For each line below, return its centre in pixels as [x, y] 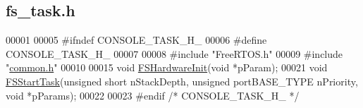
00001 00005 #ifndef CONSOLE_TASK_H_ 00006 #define [136, 40]
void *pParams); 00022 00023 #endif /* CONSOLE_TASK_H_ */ [153, 95]
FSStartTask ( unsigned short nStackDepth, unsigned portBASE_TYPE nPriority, [182, 81]
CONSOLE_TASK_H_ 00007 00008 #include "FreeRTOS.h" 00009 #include [174, 53]
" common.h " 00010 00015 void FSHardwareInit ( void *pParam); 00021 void [167, 67]
